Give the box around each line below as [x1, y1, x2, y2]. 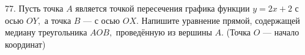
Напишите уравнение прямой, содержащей [141, 13, 300, 26]
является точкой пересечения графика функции [75, 2, 250, 14]
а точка [44, 13, 72, 26]
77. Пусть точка [5, 2, 64, 14]
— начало [263, 26, 299, 38]
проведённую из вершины [116, 26, 212, 38]
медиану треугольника [5, 26, 87, 38]
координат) [5, 37, 46, 50]
